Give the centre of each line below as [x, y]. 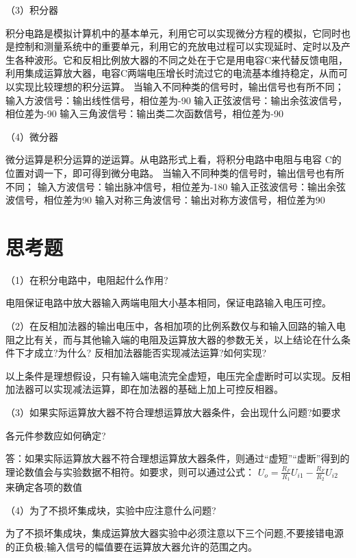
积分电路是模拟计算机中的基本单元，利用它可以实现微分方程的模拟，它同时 [173, 33]
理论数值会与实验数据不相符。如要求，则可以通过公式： [130, 471]
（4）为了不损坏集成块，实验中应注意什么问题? [111, 510]
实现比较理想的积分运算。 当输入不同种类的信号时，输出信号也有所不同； [179, 86]
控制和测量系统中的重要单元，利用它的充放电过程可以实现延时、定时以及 [178, 46]
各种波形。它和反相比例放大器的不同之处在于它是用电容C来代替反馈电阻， [181, 59]
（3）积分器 [32, 10]
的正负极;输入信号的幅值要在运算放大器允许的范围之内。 [131, 546]
